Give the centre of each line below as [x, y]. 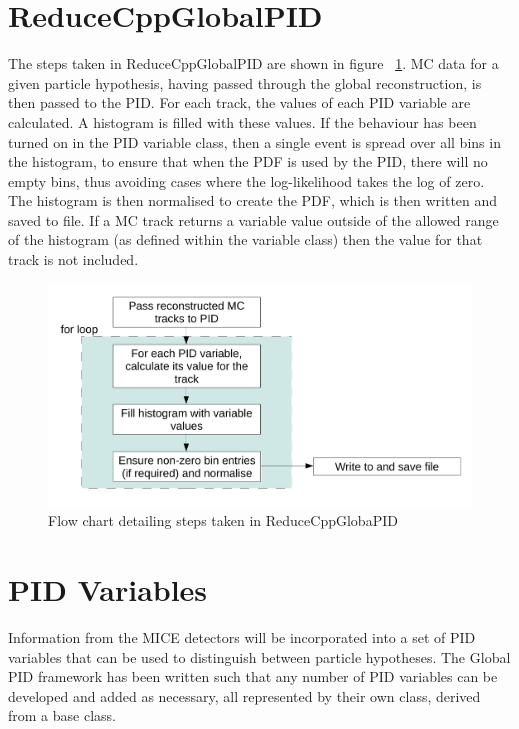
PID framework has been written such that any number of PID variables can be [253, 676]
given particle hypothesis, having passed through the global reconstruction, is [245, 82]
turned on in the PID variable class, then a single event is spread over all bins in [254, 141]
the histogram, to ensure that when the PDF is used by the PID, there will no [248, 161]
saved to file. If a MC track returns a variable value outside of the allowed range [253, 219]
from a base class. [62, 715]
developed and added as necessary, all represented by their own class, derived [244, 695]
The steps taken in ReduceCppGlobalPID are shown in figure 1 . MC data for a [253, 63]
